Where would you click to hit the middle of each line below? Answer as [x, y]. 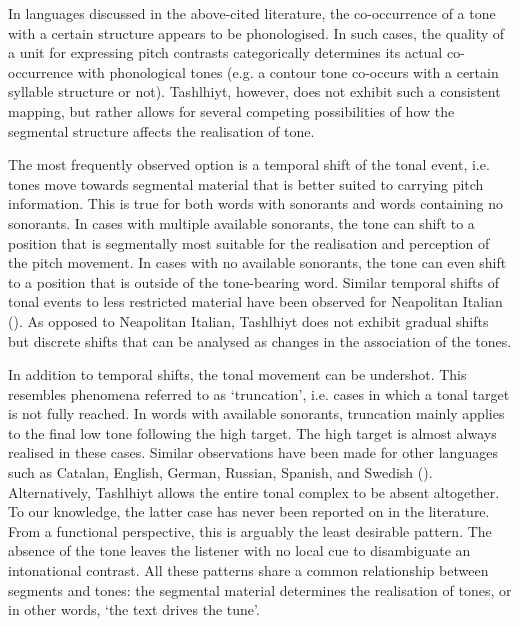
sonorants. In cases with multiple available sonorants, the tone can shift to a [241, 222]
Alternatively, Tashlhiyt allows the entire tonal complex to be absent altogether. [254, 491]
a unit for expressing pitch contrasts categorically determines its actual [225, 52]
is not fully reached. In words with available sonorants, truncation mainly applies [256, 413]
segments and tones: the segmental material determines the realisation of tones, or [260, 589]
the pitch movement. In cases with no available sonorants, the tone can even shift [257, 262]
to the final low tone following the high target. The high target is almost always [252, 432]
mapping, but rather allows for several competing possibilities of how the [231, 110]
